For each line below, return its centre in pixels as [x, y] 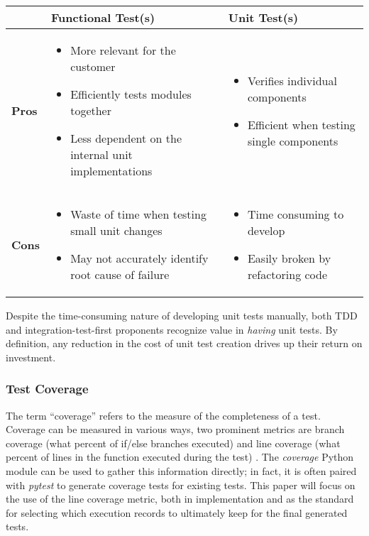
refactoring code [287, 274]
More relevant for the [123, 50]
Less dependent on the [126, 138]
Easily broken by [289, 258]
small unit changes [116, 230]
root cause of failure [120, 274]
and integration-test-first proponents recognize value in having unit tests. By [172, 329]
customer [93, 66]
